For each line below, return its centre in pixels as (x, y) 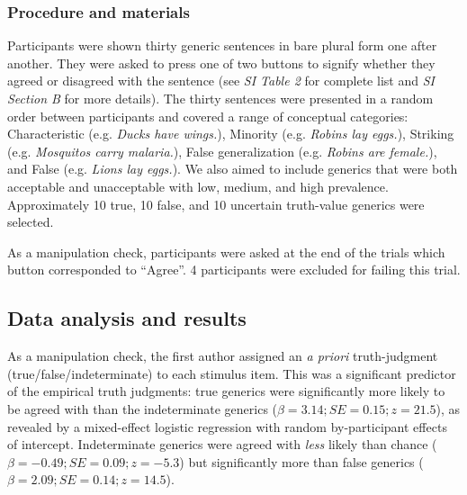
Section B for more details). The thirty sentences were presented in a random (220, 98)
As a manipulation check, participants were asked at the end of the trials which (226, 252)
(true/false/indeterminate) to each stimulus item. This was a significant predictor (232, 373)
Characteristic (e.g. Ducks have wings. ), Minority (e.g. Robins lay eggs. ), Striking (231, 134)
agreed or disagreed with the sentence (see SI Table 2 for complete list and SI (221, 81)
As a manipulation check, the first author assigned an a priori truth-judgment (223, 356)
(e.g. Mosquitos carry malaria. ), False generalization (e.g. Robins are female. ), (222, 151)
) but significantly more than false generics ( (301, 461)
